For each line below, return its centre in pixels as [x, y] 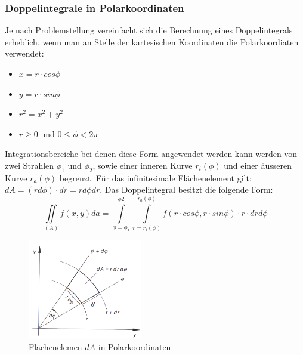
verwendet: [24, 53]
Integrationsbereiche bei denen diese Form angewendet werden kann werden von [151, 154]
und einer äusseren [258, 165]
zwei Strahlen [30, 165]
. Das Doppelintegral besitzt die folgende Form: [186, 189]
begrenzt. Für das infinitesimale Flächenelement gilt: [155, 177]
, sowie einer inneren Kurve [143, 165]
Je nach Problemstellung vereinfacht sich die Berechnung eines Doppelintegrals [149, 30]
